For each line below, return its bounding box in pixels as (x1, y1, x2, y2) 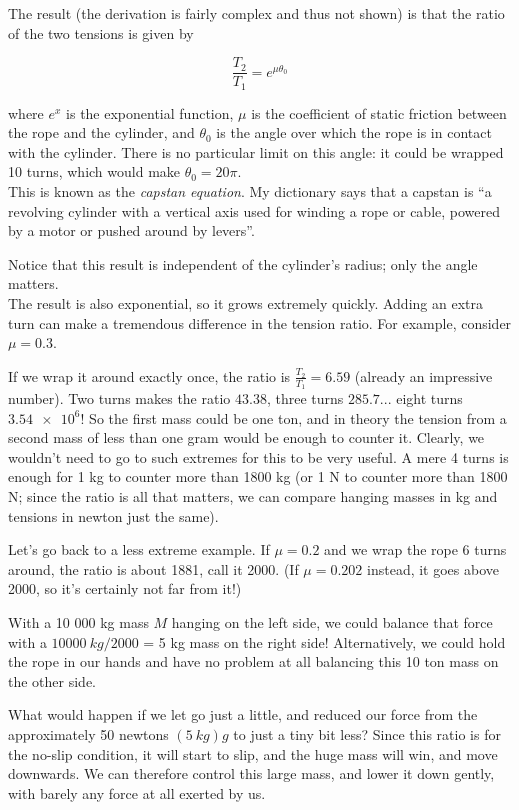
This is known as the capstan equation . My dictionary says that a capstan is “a (8, 181, 492, 202)
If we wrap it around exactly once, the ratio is (8, 365, 291, 386)
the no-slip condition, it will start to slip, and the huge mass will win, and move (8, 743, 498, 764)
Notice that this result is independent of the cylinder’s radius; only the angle (8, 253, 478, 274)
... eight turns (379, 388, 463, 409)
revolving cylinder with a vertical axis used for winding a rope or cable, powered (8, 200, 500, 221)
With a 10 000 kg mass (8, 612, 149, 632)
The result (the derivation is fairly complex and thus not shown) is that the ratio (8, 3, 505, 23)
